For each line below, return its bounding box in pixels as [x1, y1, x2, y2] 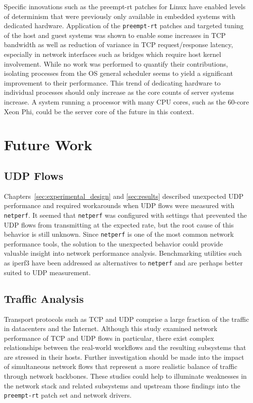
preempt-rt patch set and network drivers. [4, 390, 132, 400]
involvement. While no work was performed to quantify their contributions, [4, 58, 228, 69]
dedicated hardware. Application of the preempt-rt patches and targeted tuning [4, 20, 244, 31]
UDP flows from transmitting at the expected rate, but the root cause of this [4, 219, 234, 229]
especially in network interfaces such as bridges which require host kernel [4, 49, 221, 59]
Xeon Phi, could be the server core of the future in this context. [4, 106, 194, 116]
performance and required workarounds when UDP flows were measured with [4, 200, 235, 210]
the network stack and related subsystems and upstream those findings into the [4, 380, 240, 390]
